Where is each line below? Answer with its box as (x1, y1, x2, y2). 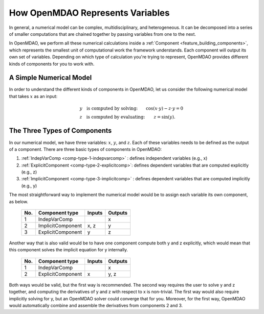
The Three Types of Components (9, 126, 112, 135)
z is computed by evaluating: (79, 114, 145, 120)
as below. (9, 198, 28, 204)
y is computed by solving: (79, 105, 138, 111)
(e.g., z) (21, 169, 37, 175)
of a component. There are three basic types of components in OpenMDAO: (9, 146, 162, 152)
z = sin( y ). (154, 114, 176, 120)
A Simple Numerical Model (9, 73, 92, 82)
